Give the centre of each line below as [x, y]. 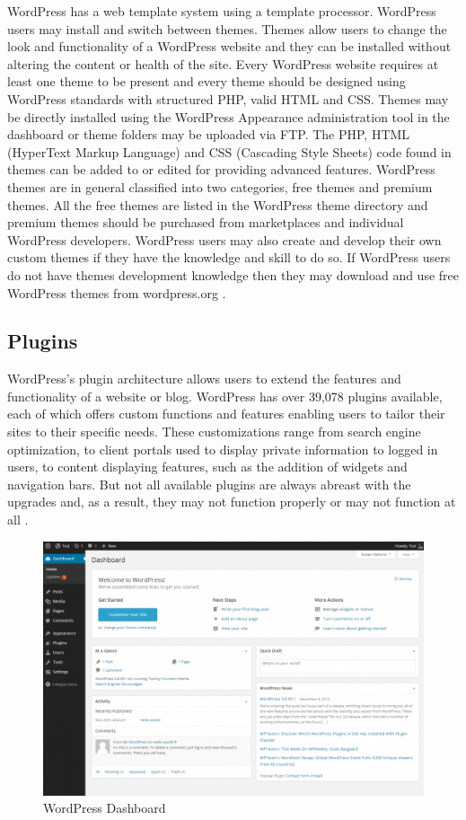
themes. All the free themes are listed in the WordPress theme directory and [218, 204]
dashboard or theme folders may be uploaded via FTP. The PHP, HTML [209, 134]
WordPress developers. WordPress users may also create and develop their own [224, 239]
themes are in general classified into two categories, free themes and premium [220, 186]
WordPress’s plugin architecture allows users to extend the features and [204, 379]
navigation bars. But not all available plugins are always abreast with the [209, 484]
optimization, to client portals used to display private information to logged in [223, 449]
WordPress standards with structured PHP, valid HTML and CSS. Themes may [228, 98]
